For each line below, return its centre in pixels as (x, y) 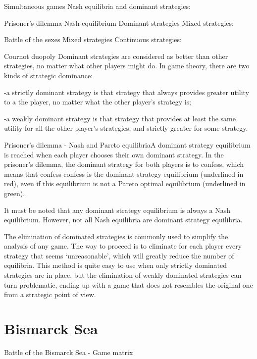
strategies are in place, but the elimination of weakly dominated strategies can (123, 275)
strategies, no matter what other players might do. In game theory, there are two (127, 66)
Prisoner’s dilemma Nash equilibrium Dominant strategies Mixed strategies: (119, 23)
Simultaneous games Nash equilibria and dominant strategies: (97, 6)
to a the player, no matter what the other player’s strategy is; (98, 102)
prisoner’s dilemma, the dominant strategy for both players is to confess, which (124, 164)
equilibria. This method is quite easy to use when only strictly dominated (116, 265)
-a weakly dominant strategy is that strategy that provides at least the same (120, 118)
